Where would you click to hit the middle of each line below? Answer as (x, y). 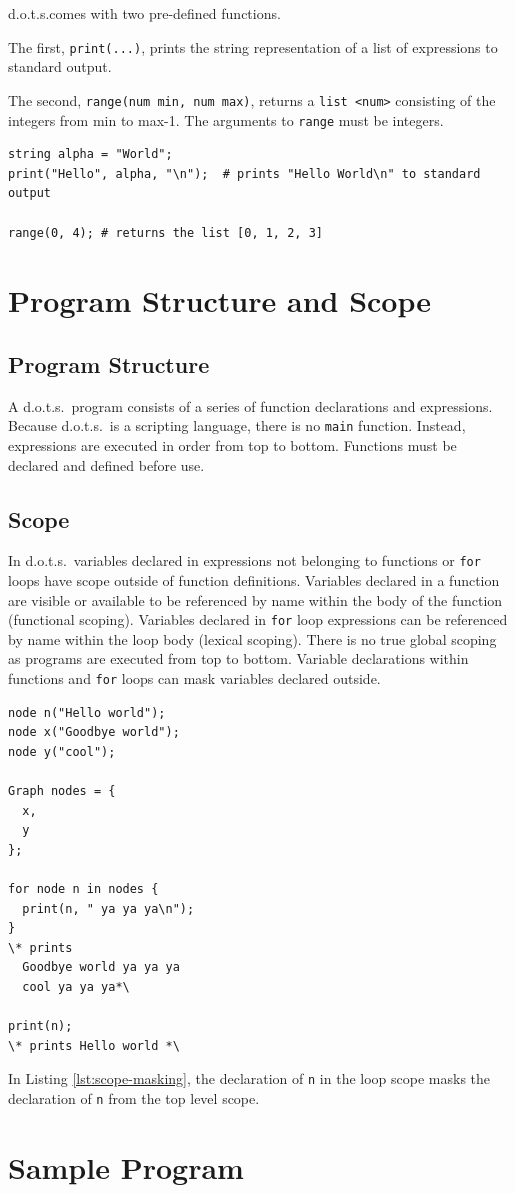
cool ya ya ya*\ (76, 987)
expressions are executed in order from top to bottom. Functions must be (232, 444)
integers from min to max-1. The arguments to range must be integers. (226, 119)
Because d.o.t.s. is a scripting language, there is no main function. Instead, (237, 425)
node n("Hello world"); (87, 712)
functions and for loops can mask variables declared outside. (194, 678)
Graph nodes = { (62, 791)
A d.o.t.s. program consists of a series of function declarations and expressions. (250, 405)
